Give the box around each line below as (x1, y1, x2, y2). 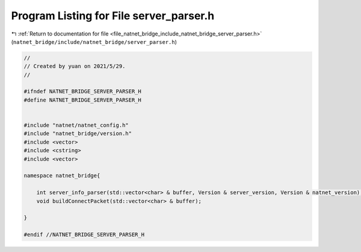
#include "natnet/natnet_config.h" (23, 122, 129, 129)
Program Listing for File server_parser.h (11, 9, 215, 22)
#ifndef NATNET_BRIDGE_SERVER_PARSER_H (23, 88, 141, 95)
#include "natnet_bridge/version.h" (23, 130, 132, 137)
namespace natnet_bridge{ (23, 172, 100, 179)
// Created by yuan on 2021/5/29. (23, 63, 126, 70)
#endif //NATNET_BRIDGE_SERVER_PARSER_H (23, 232, 144, 238)
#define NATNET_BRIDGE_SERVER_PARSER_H (23, 96, 141, 103)
